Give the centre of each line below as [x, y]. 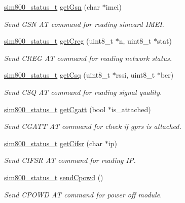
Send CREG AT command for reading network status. [88, 58]
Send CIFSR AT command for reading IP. [70, 160]
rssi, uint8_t [135, 75]
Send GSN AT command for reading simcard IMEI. [84, 24]
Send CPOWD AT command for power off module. [83, 194]
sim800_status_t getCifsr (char [53, 143]
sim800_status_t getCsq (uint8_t [57, 75]
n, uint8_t [135, 41]
